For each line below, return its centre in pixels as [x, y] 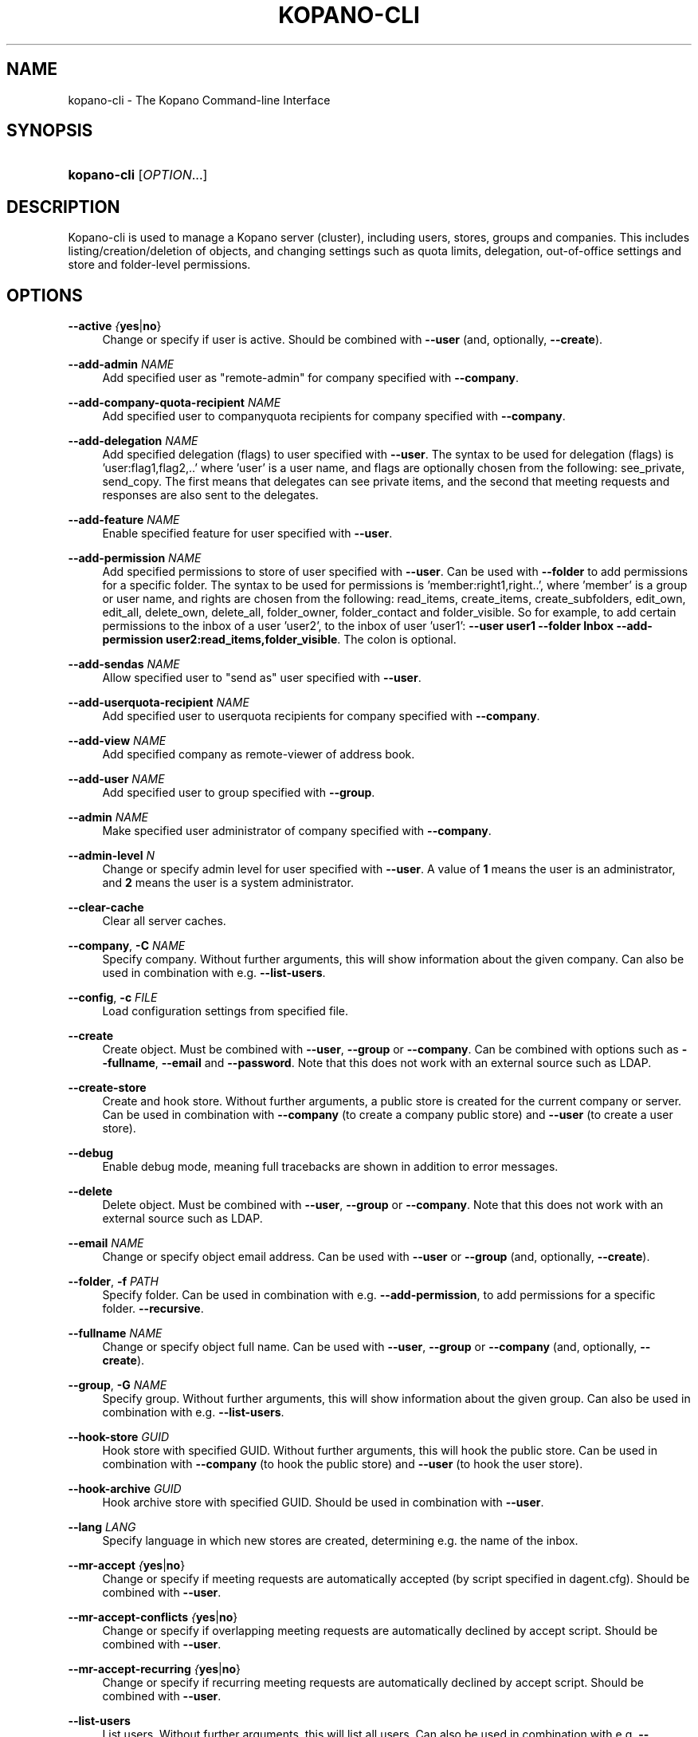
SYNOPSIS [50, 131]
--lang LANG [102, 1527]
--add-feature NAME [124, 520]
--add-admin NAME [121, 364]
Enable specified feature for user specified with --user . [247, 534]
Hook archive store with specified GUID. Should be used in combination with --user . [323, 1503]
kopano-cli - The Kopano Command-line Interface [199, 100]
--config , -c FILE [113, 998]
